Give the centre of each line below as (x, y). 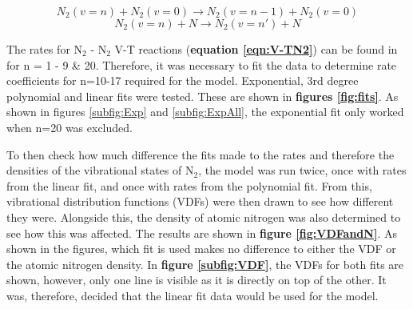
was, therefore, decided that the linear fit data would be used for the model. (193, 295)
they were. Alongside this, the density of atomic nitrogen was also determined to (204, 217)
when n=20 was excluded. (69, 127)
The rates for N (45, 49)
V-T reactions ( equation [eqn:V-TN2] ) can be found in (256, 49)
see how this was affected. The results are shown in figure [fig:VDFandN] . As (202, 233)
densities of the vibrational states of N (100, 170)
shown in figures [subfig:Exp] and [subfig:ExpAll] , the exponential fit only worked (205, 112)
